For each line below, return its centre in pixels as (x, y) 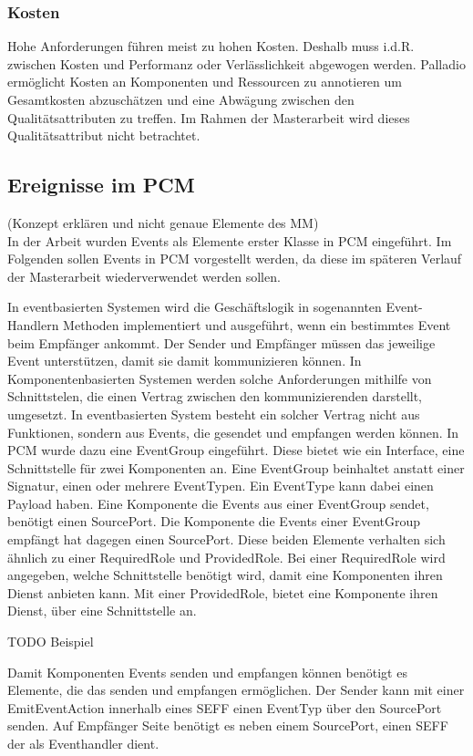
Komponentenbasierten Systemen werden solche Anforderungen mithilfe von (220, 378)
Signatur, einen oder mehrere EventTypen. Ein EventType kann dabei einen (221, 486)
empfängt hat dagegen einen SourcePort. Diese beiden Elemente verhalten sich (226, 539)
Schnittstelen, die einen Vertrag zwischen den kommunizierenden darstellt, (215, 396)
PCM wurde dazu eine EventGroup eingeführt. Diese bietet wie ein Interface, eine (236, 450)
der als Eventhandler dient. (83, 744)
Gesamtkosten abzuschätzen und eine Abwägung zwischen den (181, 99)
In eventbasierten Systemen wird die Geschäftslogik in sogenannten (195, 307)
